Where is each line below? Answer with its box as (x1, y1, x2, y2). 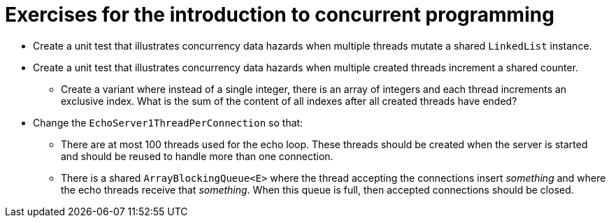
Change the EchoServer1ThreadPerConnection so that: (33, 116, 303, 129)
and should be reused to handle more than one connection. (61, 150, 333, 162)
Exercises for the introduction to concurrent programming (5, 3, 554, 27)
